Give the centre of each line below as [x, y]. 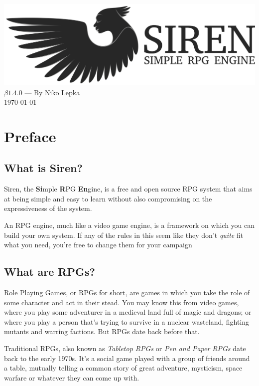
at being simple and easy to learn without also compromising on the [108, 198]
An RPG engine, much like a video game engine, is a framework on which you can [129, 225]
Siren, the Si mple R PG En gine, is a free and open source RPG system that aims [128, 189]
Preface [30, 136]
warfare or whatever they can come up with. [72, 377]
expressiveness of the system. [48, 208]
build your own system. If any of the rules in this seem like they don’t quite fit [124, 235]
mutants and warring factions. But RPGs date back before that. [102, 331]
